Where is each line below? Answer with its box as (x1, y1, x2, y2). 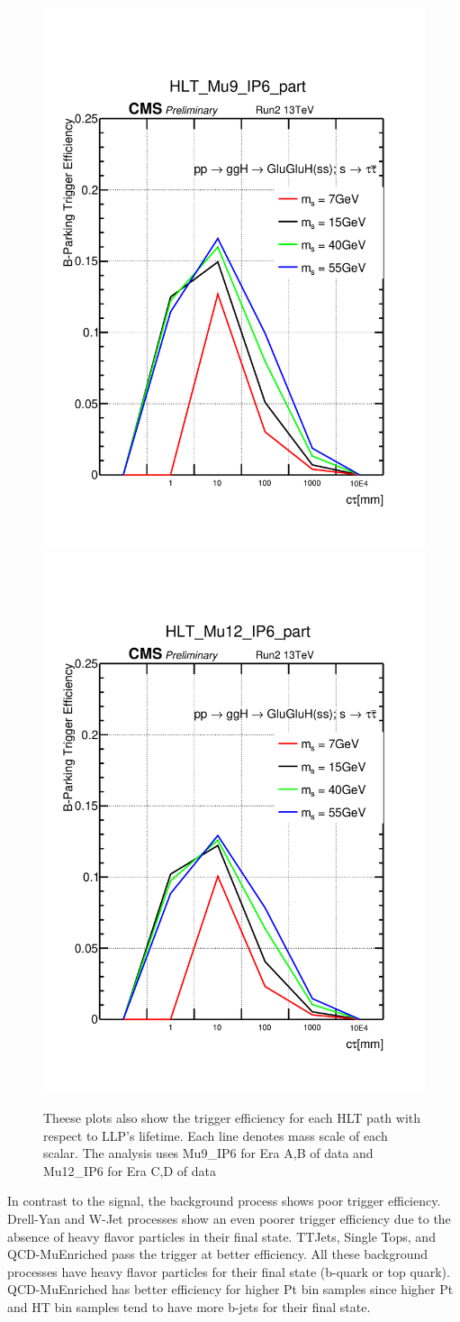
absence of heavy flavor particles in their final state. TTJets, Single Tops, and (7, 1226, 436, 1245)
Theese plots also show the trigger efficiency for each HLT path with (43, 1108, 421, 1127)
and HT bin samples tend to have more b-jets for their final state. (7, 1297, 371, 1316)
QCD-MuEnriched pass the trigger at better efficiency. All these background (7, 1245, 428, 1263)
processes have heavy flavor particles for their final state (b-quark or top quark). (7, 1262, 450, 1281)
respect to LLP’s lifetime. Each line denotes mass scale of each (43, 1126, 388, 1144)
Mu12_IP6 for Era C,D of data (43, 1161, 217, 1180)
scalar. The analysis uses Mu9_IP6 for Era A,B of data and (43, 1144, 374, 1162)
